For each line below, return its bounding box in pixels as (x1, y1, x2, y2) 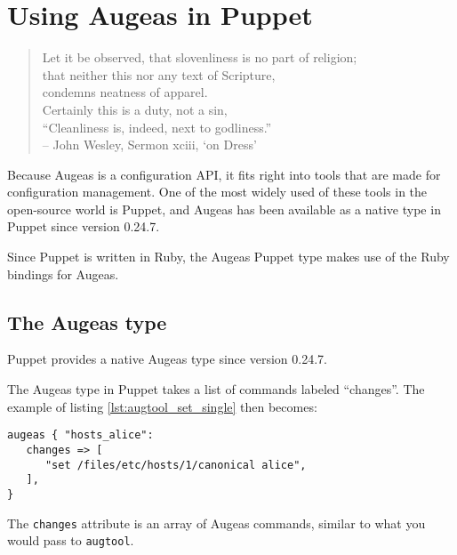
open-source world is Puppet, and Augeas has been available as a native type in (7, 199, 441, 218)
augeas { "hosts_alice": (7, 429, 154, 442)
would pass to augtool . (7, 531, 134, 550)
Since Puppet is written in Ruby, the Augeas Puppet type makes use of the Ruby (7, 247, 450, 266)
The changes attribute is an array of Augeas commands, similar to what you (7, 513, 426, 532)
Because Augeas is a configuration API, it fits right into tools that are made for (7, 165, 441, 183)
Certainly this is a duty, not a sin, (42, 100, 228, 118)
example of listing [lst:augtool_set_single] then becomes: (7, 397, 317, 415)
